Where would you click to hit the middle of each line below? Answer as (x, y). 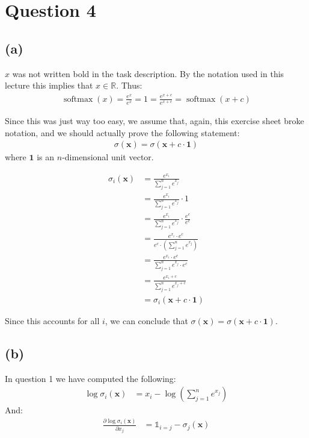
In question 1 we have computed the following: (90, 378)
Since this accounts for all (52, 320)
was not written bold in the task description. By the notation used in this (148, 73)
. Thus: (129, 85)
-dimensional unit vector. (108, 157)
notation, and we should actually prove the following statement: (122, 132)
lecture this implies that (49, 85)
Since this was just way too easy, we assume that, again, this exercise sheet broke (154, 120)
